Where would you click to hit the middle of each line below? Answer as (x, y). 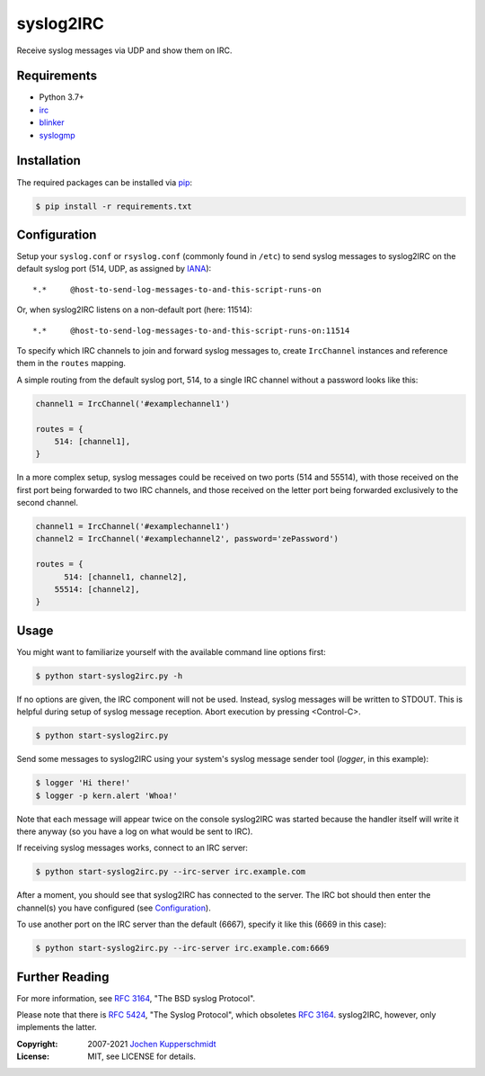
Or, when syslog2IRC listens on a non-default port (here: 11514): (135, 309)
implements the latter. (57, 1027)
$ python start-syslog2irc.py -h (109, 676)
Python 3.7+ (62, 97)
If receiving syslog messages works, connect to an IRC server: (132, 848)
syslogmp (57, 135)
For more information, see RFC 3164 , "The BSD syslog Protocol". (136, 998)
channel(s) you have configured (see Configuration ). (114, 908)
